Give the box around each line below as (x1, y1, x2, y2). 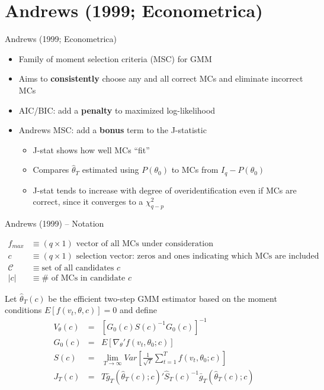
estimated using (82, 163, 139, 176)
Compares (33, 163, 69, 176)
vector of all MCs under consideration (76, 239, 214, 248)
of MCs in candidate (51, 273, 126, 282)
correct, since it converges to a (33, 195, 143, 208)
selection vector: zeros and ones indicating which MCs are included (76, 252, 319, 260)
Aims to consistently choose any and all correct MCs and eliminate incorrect (18, 72, 303, 85)
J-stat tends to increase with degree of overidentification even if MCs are (33, 183, 297, 196)
